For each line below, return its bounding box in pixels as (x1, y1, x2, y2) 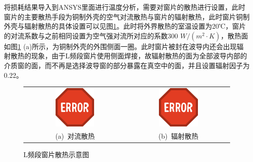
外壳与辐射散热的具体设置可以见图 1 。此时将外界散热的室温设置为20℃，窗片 (4, 21, 246, 31)
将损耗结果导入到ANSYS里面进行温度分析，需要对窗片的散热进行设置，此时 (4, 2, 246, 12)
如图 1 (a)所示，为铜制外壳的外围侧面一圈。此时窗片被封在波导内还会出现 (4, 41, 237, 51)
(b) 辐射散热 (158, 131, 198, 141)
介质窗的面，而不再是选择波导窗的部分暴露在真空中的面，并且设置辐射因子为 (4, 60, 250, 70)
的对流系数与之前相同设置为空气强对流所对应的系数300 (4, 30, 178, 40)
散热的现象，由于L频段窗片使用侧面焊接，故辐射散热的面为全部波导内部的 (10, 51, 247, 61)
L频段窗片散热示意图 (23, 149, 89, 160)
